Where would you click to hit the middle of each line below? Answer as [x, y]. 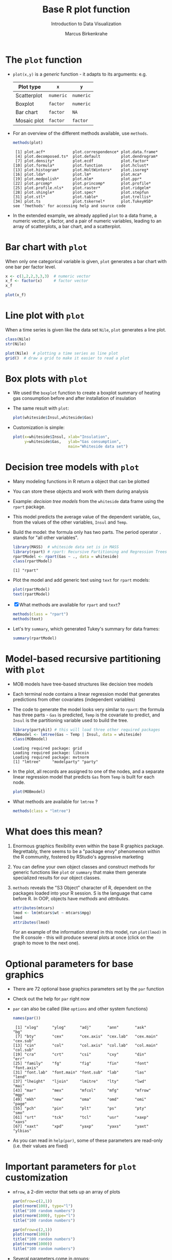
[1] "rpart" [25, 571]
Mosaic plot [30, 120]
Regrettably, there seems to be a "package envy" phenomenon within [86, 851]
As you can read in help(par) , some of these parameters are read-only [88, 1141]
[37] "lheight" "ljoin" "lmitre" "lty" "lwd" [80, 1082]
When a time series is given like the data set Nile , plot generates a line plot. [86, 329]
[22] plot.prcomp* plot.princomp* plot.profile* [82, 183]
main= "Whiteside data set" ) [98, 447]
